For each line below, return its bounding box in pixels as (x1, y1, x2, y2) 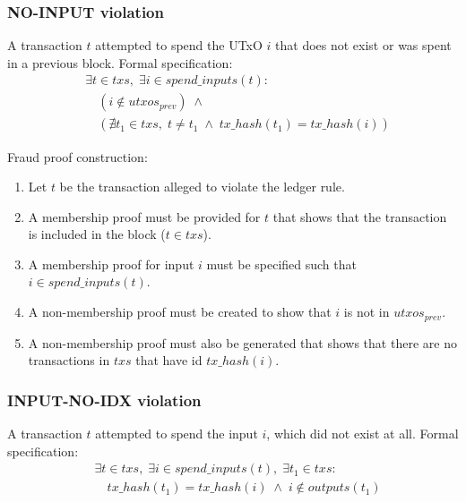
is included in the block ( (28, 225, 166, 243)
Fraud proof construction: (7, 147, 148, 166)
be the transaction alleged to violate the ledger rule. (59, 177, 345, 196)
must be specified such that (206, 254, 357, 273)
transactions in (28, 351, 110, 370)
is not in (343, 302, 390, 321)
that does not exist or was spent (275, 36, 452, 55)
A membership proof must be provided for (28, 207, 261, 225)
